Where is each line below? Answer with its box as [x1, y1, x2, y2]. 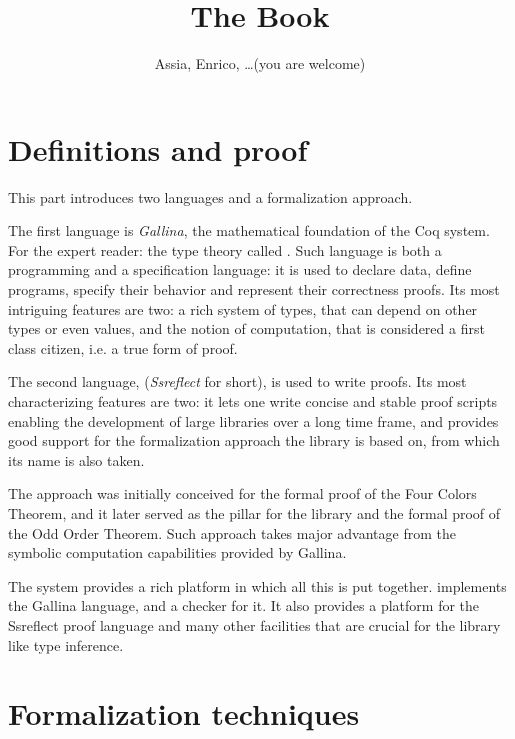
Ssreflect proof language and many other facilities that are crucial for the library [8, 614, 501, 635]
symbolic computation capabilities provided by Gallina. [8, 542, 347, 563]
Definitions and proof [8, 128, 308, 169]
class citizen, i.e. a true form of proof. [8, 337, 238, 358]
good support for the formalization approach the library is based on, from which [8, 430, 500, 451]
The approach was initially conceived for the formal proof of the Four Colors [8, 483, 477, 504]
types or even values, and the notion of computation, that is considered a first [8, 318, 485, 339]
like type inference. [8, 634, 124, 655]
